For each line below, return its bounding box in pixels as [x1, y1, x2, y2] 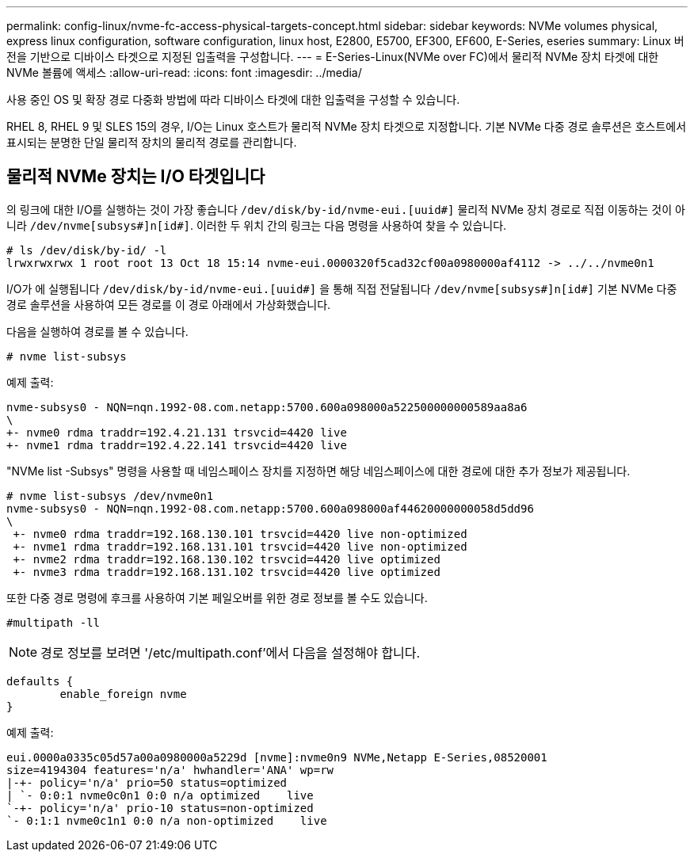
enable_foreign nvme [59, 687, 187, 700]
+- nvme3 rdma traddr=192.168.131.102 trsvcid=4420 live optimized [13, 565, 440, 578]
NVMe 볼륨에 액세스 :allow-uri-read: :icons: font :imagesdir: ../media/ [6, 66, 362, 79]
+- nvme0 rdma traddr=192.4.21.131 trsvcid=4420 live [6, 425, 347, 439]
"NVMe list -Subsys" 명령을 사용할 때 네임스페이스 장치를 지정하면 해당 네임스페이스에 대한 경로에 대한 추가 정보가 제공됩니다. [6, 463, 631, 478]
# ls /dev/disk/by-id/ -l [6, 243, 167, 257]
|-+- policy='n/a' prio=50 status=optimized [6, 776, 288, 789]
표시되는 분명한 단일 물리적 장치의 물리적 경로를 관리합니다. [6, 135, 297, 149]
